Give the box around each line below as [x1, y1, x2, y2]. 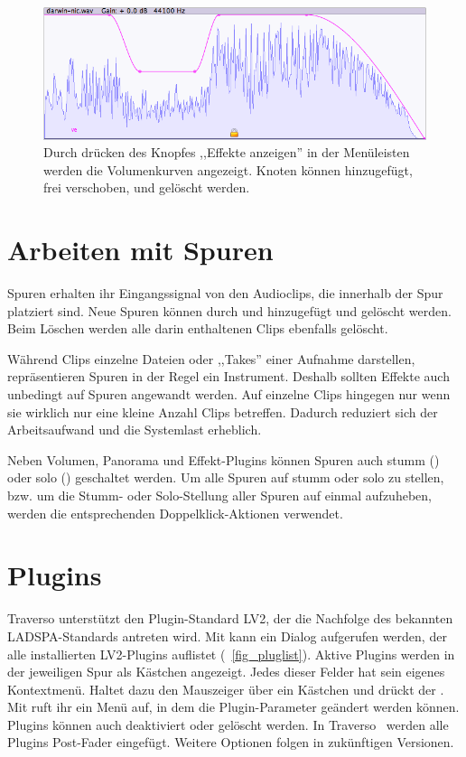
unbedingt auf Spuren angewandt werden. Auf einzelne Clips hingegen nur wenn [7, 385, 451, 404]
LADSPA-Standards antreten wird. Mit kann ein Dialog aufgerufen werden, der [7, 626, 447, 645]
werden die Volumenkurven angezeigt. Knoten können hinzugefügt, [43, 160, 413, 179]
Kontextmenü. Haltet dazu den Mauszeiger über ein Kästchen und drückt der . [7, 679, 444, 698]
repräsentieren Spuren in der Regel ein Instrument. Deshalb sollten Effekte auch [7, 367, 450, 386]
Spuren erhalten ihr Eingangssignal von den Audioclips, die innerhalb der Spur [7, 284, 443, 303]
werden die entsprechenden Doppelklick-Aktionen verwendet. [7, 503, 343, 522]
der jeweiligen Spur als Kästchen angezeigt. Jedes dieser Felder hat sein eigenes [7, 662, 445, 681]
